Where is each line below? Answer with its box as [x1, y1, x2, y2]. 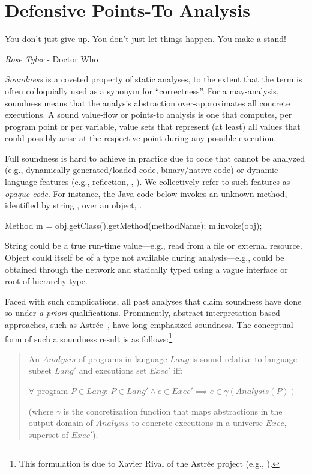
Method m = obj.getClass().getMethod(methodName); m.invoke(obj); [5, 219, 262, 231]
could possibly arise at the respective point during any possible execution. [5, 132, 277, 144]
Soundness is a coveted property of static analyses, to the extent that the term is [5, 73, 302, 85]
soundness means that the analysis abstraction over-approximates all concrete [5, 96, 290, 109]
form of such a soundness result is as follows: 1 [5, 330, 173, 345]
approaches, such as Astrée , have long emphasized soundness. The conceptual [5, 318, 293, 330]
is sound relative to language [191, 352, 297, 365]
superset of [28, 428, 69, 440]
